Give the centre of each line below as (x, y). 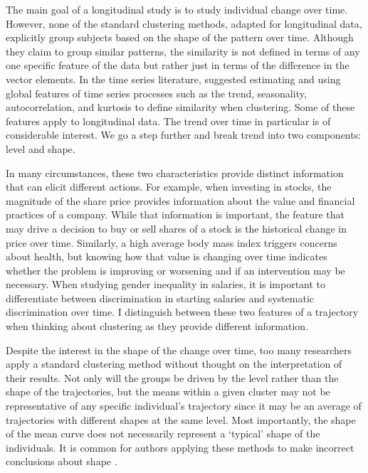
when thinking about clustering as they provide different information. (157, 326)
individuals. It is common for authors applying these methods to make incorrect (180, 447)
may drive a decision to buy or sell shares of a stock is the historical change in (176, 228)
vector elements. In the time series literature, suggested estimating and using (173, 79)
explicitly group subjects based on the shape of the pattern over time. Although (180, 37)
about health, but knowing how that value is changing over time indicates (167, 256)
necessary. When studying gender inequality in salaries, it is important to (166, 284)
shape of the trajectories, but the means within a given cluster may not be (168, 392)
